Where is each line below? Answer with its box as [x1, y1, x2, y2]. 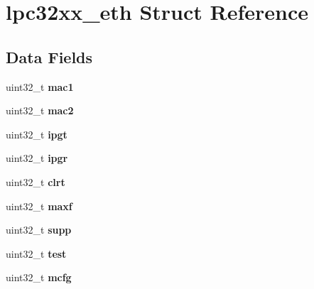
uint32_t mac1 [6, 79, 74, 94]
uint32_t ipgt [6, 126, 67, 141]
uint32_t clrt [6, 174, 65, 189]
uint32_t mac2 [6, 103, 74, 118]
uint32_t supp [6, 222, 72, 237]
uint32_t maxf [6, 198, 72, 213]
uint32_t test [6, 246, 67, 261]
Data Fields [6, 45, 93, 67]
